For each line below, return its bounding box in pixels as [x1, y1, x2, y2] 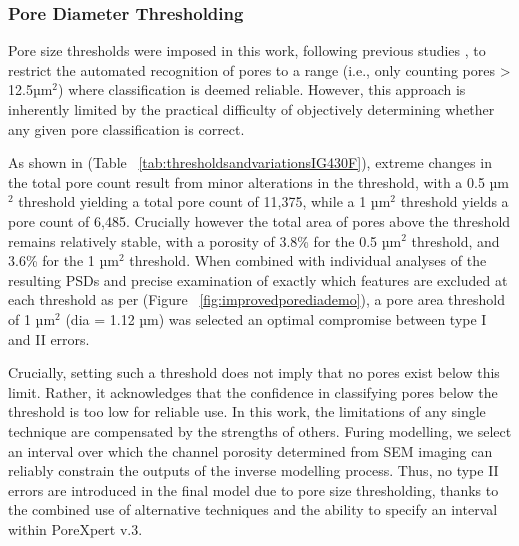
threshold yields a [400, 191, 509, 212]
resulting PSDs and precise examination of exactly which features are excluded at [8, 269, 508, 290]
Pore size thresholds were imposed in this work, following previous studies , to [8, 40, 486, 61]
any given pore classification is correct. [8, 118, 245, 139]
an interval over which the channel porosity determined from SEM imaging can [8, 440, 493, 461]
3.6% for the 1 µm [8, 250, 119, 271]
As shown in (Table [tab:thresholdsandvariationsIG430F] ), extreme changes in [8, 152, 492, 173]
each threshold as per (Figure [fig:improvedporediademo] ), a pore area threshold [8, 289, 506, 310]
